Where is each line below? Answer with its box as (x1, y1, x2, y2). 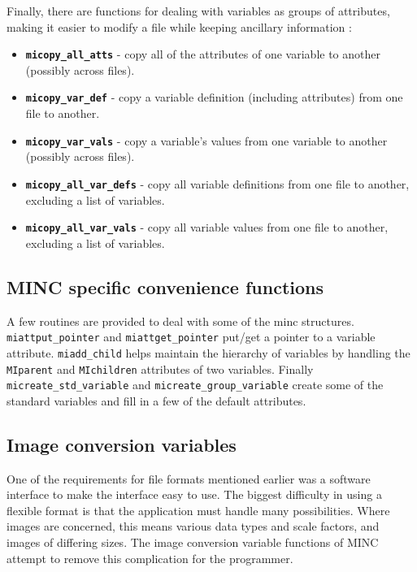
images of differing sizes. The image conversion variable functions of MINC (7, 534, 379, 551)
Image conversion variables (7, 431, 237, 457)
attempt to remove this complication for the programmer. (7, 549, 293, 566)
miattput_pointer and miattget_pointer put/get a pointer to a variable (7, 328, 376, 345)
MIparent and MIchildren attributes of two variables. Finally (7, 360, 314, 377)
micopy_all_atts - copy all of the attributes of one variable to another (25, 45, 380, 63)
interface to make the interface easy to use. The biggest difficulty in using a (7, 486, 382, 503)
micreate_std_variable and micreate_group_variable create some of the (7, 376, 384, 393)
